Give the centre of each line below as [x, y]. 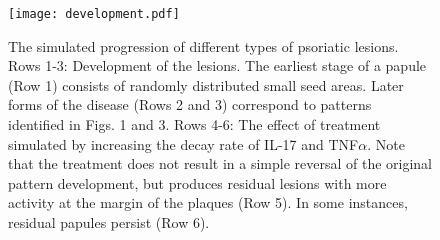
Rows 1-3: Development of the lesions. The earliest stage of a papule [217, 65]
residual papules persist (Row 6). [109, 222]
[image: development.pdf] [94, 14]
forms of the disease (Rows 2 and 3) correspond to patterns [190, 104]
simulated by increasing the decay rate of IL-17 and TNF [183, 143]
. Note [386, 143]
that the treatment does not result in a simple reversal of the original [220, 163]
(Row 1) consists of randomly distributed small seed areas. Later [206, 84]
